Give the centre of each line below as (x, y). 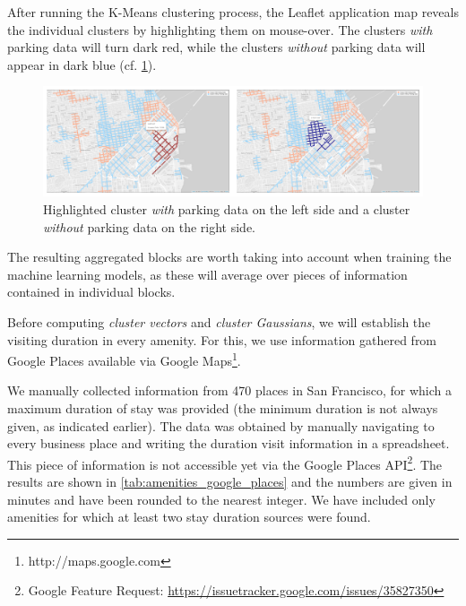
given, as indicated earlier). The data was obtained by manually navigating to (221, 425)
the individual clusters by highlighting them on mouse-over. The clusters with (220, 29)
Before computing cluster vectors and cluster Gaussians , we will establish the (219, 321)
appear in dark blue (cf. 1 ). (82, 64)
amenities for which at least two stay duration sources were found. (189, 517)
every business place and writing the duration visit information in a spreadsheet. (229, 443)
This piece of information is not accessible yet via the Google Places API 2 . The (225, 463)
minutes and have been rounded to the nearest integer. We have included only (221, 499)
